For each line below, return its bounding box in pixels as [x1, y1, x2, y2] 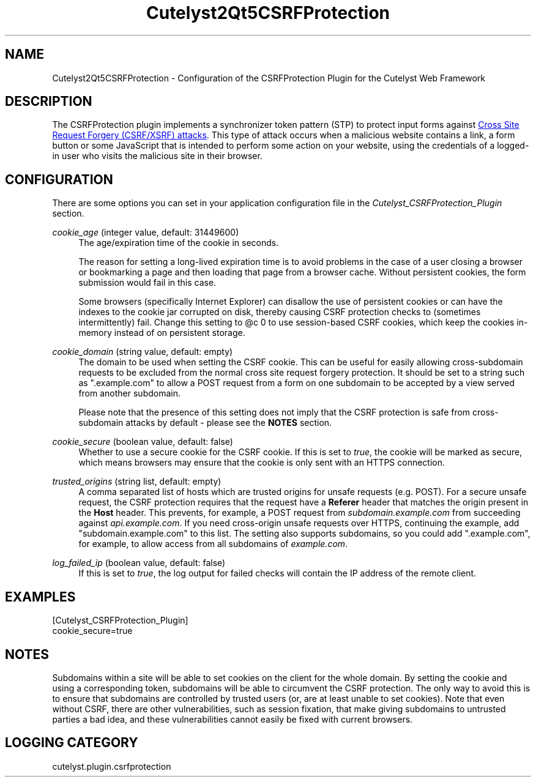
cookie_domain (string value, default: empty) [52, 346, 233, 357]
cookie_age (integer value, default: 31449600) [52, 227, 239, 238]
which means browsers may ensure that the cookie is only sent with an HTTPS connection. [78, 457, 445, 468]
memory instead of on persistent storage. [78, 327, 245, 338]
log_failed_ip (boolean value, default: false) [52, 557, 226, 568]
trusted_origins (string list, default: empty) [52, 476, 221, 487]
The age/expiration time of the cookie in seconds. [78, 237, 279, 248]
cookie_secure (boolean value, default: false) [52, 436, 233, 447]
